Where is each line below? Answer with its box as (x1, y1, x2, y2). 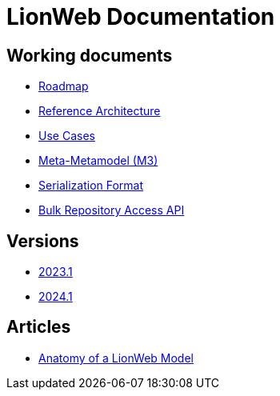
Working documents (6, 45, 173, 66)
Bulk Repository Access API (38, 203, 185, 218)
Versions (6, 230, 79, 251)
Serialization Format (38, 178, 144, 193)
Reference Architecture (38, 104, 161, 118)
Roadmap (38, 79, 89, 94)
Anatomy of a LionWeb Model (38, 350, 194, 365)
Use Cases (38, 129, 95, 143)
